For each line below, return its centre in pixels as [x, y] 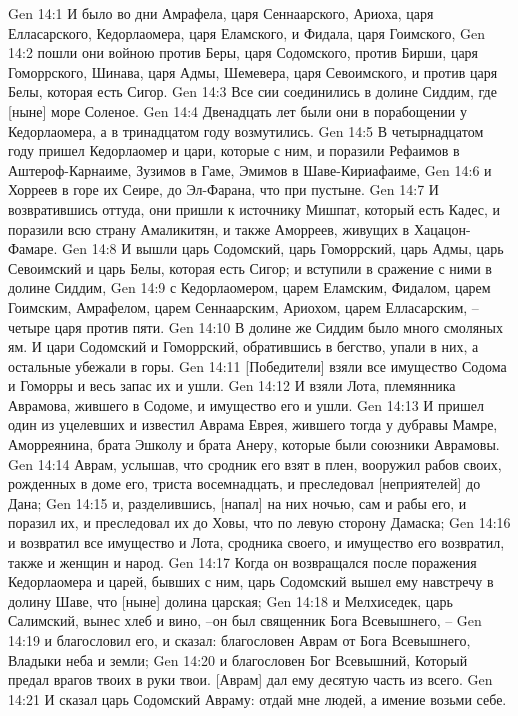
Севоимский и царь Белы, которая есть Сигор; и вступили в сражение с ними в [250, 267]
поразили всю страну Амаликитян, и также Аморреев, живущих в [209, 228]
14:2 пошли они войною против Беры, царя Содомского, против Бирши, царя [243, 52]
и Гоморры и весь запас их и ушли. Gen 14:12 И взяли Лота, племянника [232, 385]
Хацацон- [442, 228]
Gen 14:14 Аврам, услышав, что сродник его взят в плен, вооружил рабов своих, [255, 463]
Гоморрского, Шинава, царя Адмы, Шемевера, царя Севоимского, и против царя [253, 71]
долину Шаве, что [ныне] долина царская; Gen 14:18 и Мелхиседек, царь [230, 600]
